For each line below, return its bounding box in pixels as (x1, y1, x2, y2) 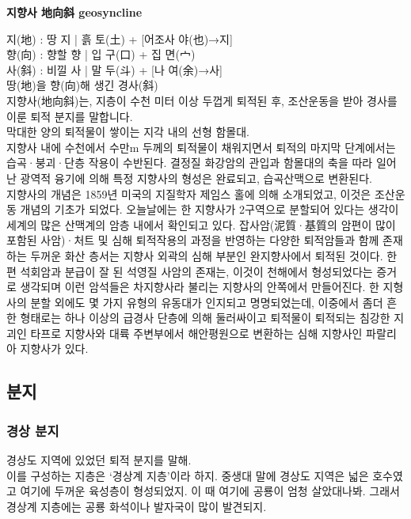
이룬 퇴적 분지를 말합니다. (6, 108, 133, 124)
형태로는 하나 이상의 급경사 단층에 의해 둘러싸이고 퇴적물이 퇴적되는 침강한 (20, 309, 390, 326)
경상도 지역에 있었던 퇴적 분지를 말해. (6, 452, 192, 468)
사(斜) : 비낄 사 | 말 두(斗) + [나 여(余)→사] (6, 61, 223, 78)
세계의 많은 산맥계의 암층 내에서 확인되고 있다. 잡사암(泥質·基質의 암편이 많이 (6, 216, 396, 233)
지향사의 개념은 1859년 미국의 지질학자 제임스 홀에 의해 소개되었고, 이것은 (6, 185, 371, 202)
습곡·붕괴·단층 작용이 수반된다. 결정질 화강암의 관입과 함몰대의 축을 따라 (6, 154, 373, 171)
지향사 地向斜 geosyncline (6, 4, 143, 20)
